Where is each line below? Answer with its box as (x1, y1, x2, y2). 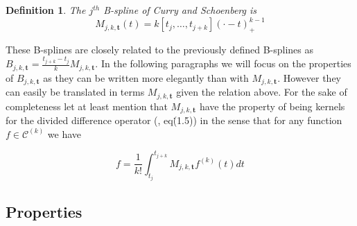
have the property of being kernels (199, 98, 345, 113)
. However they (277, 70, 342, 85)
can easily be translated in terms (6, 85, 145, 99)
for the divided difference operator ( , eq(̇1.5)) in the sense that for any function (6, 113, 342, 128)
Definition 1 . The (6, 3, 86, 17)
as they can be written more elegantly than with (43, 70, 249, 85)
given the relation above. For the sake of (176, 85, 347, 99)
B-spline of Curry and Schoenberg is (103, 3, 257, 17)
